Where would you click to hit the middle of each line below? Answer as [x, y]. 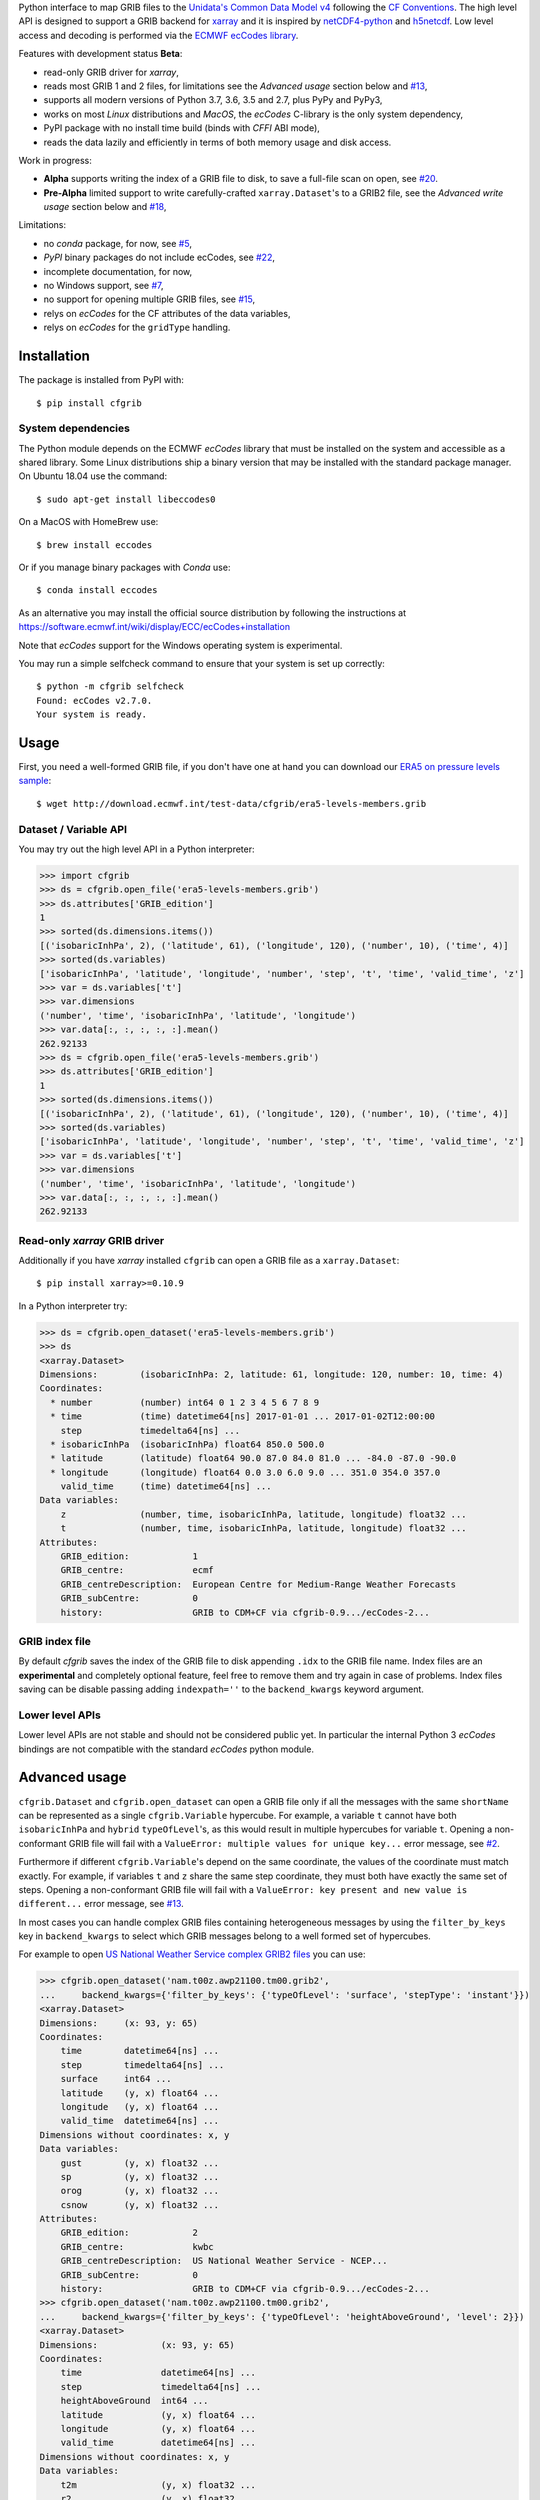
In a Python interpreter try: [73, 1306]
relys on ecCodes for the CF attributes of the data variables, [167, 313]
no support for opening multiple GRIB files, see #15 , [149, 299]
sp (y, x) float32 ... [140, 2176]
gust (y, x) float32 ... [140, 2163]
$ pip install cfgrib [89, 403]
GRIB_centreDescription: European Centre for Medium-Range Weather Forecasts [258, 1584]
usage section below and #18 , [105, 207]
